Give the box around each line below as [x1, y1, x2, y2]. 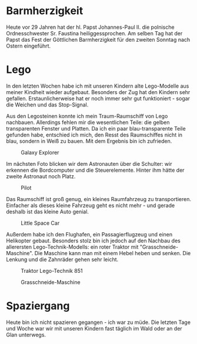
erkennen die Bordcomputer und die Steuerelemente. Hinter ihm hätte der [6, 166, 185, 173]
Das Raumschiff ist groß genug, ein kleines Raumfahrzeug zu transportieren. [6, 195, 191, 202]
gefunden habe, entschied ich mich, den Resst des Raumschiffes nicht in [6, 131, 183, 138]
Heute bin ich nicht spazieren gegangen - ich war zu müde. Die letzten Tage [6, 319, 191, 326]
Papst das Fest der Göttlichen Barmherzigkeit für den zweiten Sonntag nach [6, 36, 191, 43]
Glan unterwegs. [6, 331, 46, 338]
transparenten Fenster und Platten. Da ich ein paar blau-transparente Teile [6, 125, 186, 132]
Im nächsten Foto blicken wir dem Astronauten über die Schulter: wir [6, 160, 172, 167]
